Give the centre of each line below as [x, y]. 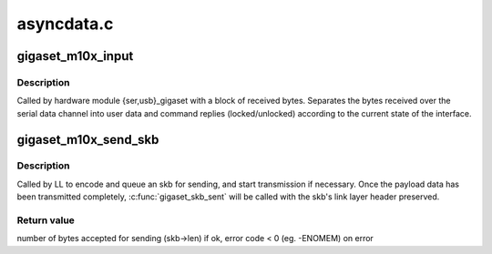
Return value [46, 220]
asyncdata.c [65, 24]
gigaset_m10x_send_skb [88, 140]
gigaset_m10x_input [75, 56]
